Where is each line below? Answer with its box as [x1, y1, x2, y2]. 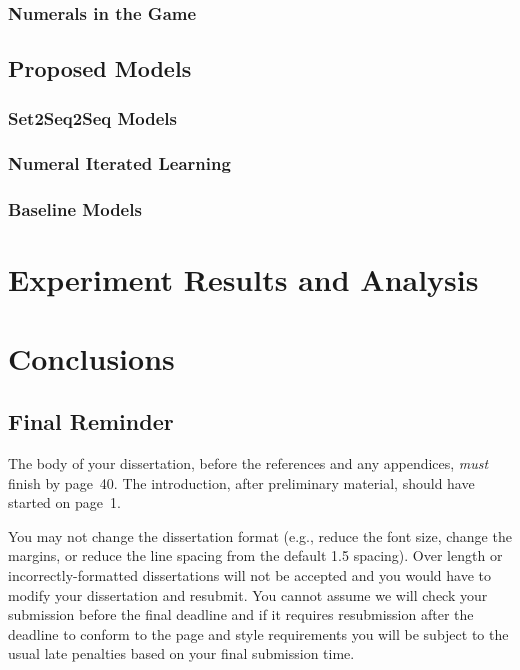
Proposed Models [8, 53, 192, 84]
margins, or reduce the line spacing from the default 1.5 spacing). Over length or [8, 545, 503, 566]
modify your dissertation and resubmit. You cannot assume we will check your [8, 584, 488, 605]
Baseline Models [8, 197, 142, 222]
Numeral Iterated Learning [8, 151, 231, 176]
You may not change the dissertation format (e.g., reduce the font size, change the [8, 525, 512, 546]
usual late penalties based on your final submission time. [8, 643, 355, 664]
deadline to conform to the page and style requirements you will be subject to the [8, 623, 509, 644]
